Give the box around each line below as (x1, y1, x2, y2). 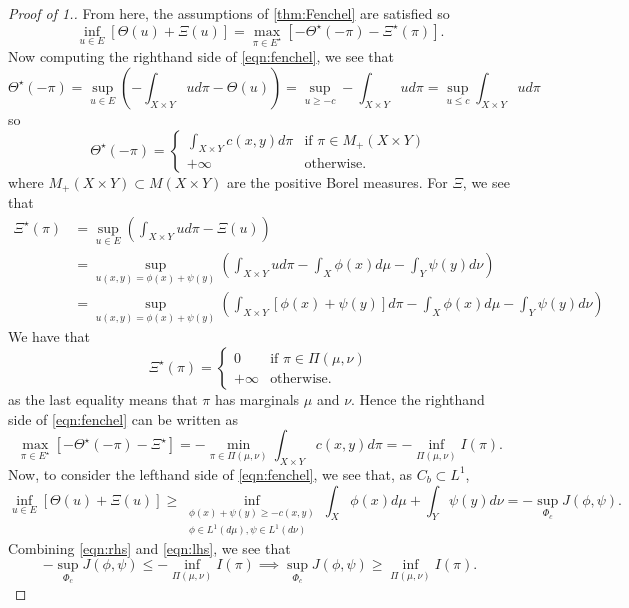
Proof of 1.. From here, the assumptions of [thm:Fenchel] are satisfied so (8, 3, 450, 23)
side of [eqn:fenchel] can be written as (8, 408, 239, 429)
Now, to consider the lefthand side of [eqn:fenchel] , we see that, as (8, 463, 413, 484)
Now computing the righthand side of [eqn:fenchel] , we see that (8, 46, 394, 67)
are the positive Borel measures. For (226, 171, 448, 192)
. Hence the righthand (351, 388, 485, 409)
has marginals (214, 388, 300, 409)
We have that (8, 326, 91, 347)
